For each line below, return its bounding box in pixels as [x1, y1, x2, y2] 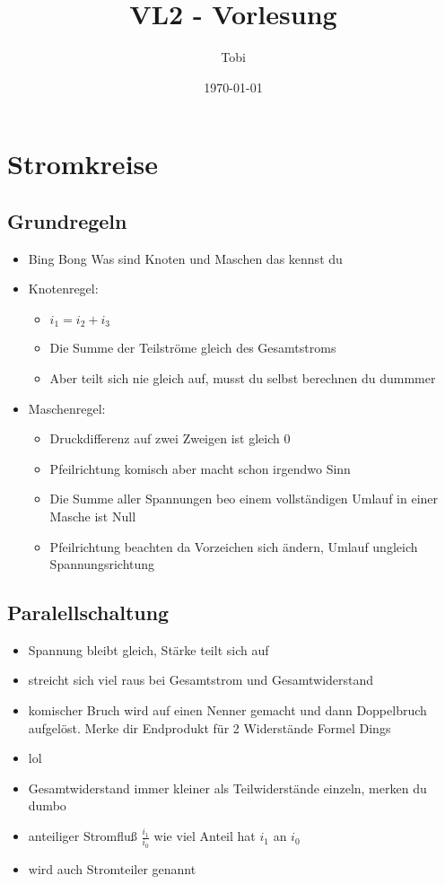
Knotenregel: [28, 279, 99, 298]
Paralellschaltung [7, 599, 170, 626]
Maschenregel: [28, 398, 106, 417]
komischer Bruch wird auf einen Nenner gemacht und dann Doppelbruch [28, 701, 427, 720]
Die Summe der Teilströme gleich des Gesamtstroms [49, 338, 336, 357]
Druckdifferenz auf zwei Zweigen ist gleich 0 [49, 429, 291, 448]
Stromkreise [7, 145, 159, 182]
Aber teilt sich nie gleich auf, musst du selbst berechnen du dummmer [49, 368, 436, 387]
